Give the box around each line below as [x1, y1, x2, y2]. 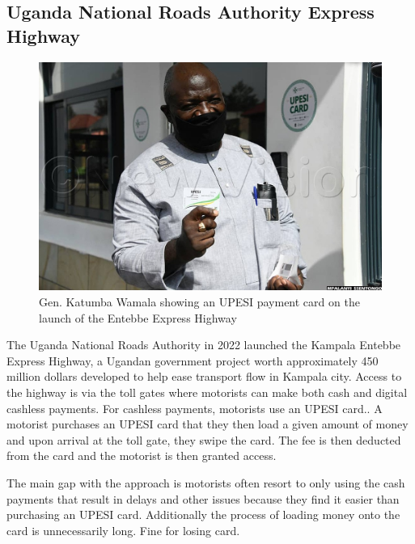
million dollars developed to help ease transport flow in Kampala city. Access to [6, 368, 402, 385]
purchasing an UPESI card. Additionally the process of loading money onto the [6, 506, 400, 523]
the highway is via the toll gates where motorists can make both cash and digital [6, 383, 408, 400]
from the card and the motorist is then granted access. [6, 447, 277, 464]
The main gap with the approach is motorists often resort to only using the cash [6, 474, 405, 491]
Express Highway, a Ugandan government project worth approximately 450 [6, 352, 379, 369]
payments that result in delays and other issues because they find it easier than [6, 490, 400, 507]
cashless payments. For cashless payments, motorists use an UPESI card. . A [6, 399, 383, 416]
